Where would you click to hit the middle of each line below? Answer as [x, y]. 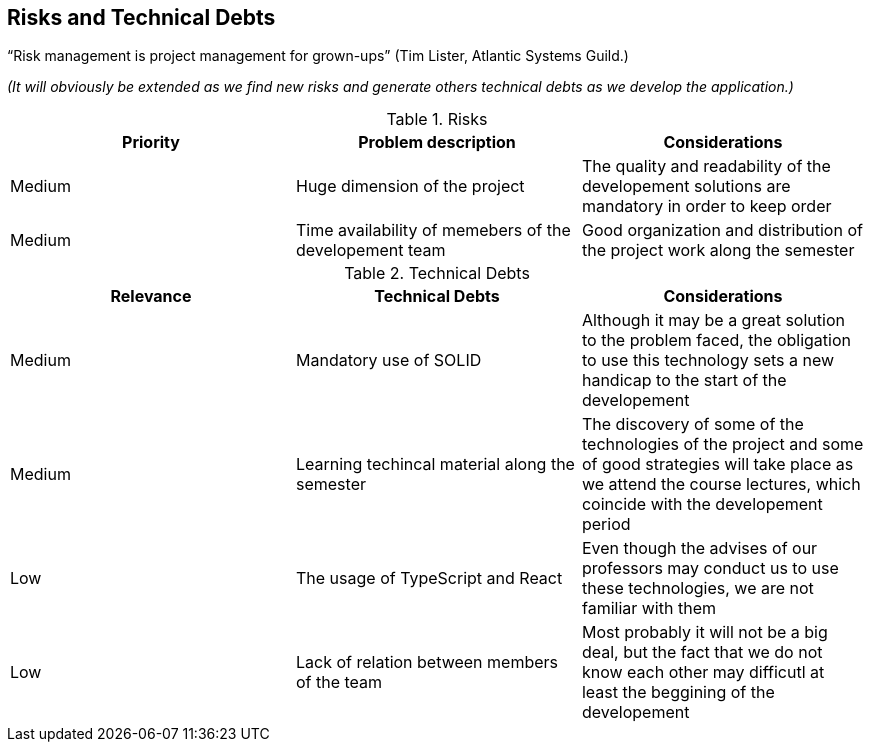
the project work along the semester [718, 250]
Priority [151, 142]
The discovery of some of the [692, 424]
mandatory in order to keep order [706, 206]
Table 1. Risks [437, 119]
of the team [339, 682]
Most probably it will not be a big [704, 632]
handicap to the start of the [684, 380]
